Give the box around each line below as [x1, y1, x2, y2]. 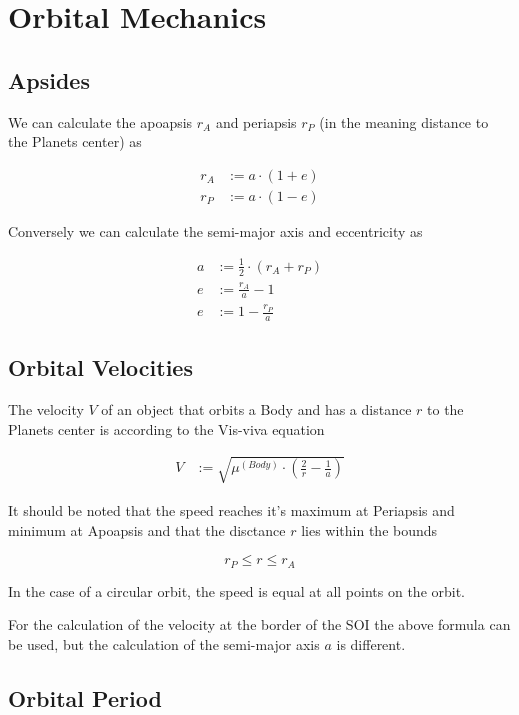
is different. [336, 633, 406, 654]
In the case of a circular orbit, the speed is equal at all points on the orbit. [8, 580, 466, 601]
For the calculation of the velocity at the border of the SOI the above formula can [8, 614, 511, 635]
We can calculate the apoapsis [8, 111, 193, 132]
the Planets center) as [8, 131, 142, 152]
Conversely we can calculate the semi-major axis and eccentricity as [8, 220, 423, 241]
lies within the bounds [301, 519, 438, 540]
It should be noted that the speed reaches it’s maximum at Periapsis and [8, 499, 455, 520]
